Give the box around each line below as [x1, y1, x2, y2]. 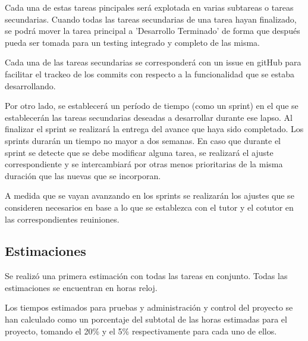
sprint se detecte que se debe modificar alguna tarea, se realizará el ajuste [5, 146, 274, 158]
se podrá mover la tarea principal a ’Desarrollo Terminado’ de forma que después [5, 24, 300, 37]
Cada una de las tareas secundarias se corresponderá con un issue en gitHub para [5, 56, 301, 68]
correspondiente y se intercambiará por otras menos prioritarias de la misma [5, 158, 283, 170]
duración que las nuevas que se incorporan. [5, 169, 161, 182]
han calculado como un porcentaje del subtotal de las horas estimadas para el [5, 313, 287, 326]
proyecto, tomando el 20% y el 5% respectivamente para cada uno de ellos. [5, 324, 277, 337]
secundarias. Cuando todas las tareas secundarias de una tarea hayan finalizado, [5, 12, 297, 25]
